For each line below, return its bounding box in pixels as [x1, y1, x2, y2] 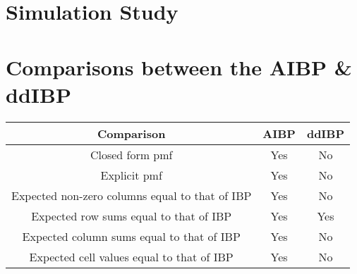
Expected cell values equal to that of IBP [29, 248, 234, 265]
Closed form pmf [90, 146, 173, 163]
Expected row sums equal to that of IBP [31, 207, 232, 224]
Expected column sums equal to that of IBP [22, 228, 241, 244]
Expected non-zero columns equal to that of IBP [11, 187, 252, 204]
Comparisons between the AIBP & [6, 52, 352, 81]
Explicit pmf [100, 166, 162, 183]
